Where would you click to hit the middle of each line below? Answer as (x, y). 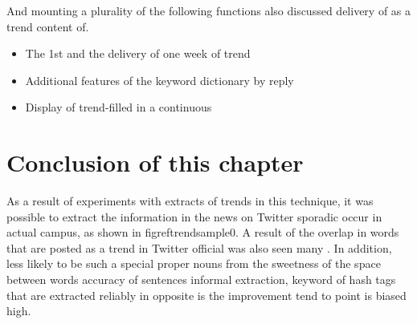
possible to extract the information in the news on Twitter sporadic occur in (194, 216)
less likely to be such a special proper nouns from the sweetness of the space (194, 263)
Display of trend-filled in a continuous (119, 107)
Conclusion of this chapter (155, 162)
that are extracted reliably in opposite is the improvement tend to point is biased (206, 295)
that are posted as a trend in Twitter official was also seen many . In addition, (199, 247)
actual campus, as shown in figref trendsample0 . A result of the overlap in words (203, 232)
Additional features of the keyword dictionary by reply (159, 80)
